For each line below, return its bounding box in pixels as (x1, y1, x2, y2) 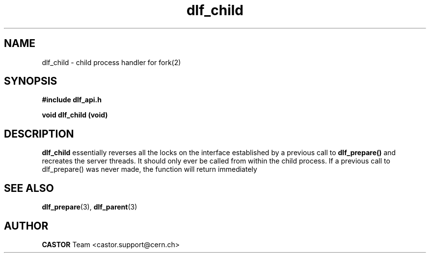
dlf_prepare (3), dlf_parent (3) (42, 203, 137, 211)
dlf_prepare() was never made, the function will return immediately (42, 165, 257, 174)
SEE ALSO (4, 182, 54, 194)
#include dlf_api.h (42, 95, 102, 104)
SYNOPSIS (4, 75, 57, 88)
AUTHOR (4, 219, 49, 232)
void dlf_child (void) (42, 111, 108, 119)
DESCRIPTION (4, 127, 74, 140)
